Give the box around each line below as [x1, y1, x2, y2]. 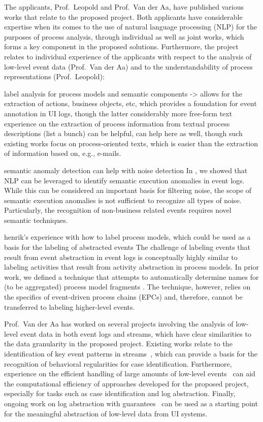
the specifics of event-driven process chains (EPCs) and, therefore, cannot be [4, 291, 243, 302]
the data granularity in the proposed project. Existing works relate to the [4, 338, 233, 349]
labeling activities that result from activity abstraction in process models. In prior [4, 262, 259, 272]
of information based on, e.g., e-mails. [4, 148, 121, 158]
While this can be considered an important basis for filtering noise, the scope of [4, 185, 252, 196]
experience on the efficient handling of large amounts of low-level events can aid [4, 368, 255, 379]
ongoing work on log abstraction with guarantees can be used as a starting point [4, 398, 258, 408]
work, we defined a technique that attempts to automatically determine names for [4, 271, 259, 282]
